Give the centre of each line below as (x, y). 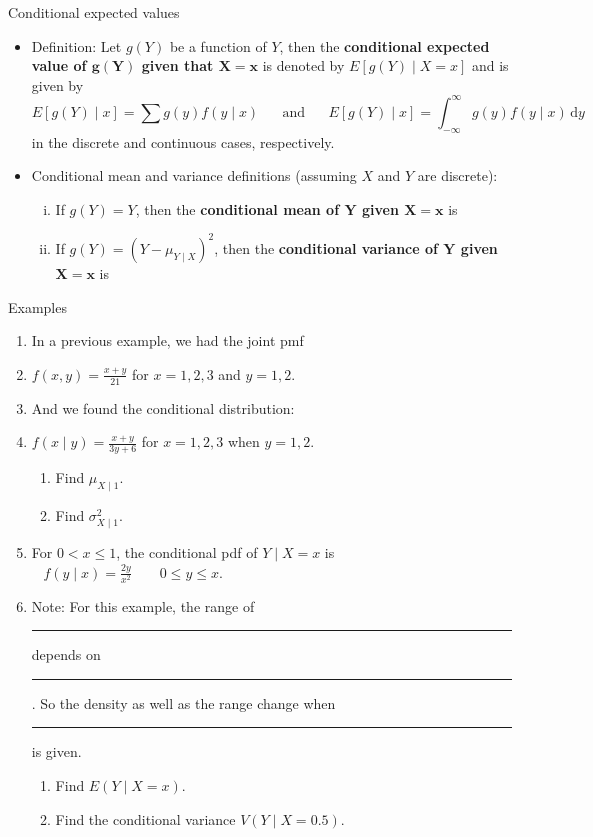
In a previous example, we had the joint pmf (167, 340)
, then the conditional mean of (237, 208)
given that (177, 65)
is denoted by (303, 65)
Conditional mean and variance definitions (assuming (194, 175)
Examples (37, 306)
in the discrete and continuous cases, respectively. (183, 141)
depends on (66, 654)
